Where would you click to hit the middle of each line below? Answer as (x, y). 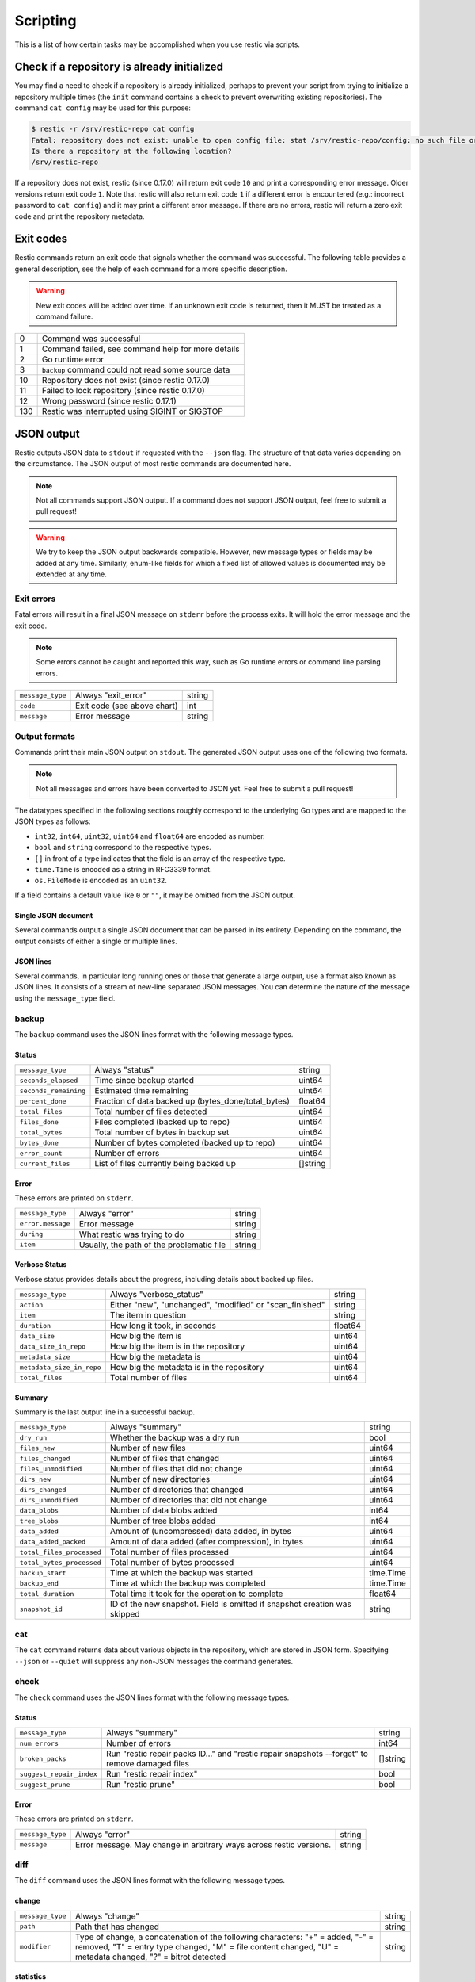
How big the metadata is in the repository (187, 1368)
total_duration (47, 1594)
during (31, 1234)
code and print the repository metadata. (80, 216)
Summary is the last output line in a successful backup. (105, 1412)
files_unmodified (51, 1469)
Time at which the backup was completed (188, 1583)
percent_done (43, 1101)
